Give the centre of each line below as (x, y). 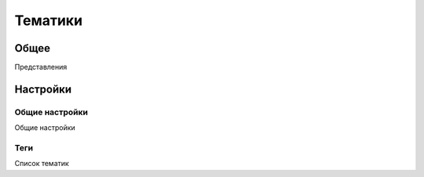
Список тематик (42, 164)
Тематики (48, 20)
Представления (41, 67)
